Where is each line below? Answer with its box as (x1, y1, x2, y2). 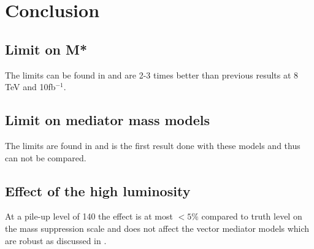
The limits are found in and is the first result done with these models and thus (5, 139, 301, 151)
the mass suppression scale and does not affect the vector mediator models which (5, 221, 310, 234)
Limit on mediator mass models (5, 110, 210, 129)
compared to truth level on (201, 210, 302, 223)
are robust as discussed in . (5, 234, 107, 247)
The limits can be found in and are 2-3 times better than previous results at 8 (5, 68, 299, 81)
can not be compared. (5, 151, 86, 164)
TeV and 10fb (5, 80, 56, 93)
